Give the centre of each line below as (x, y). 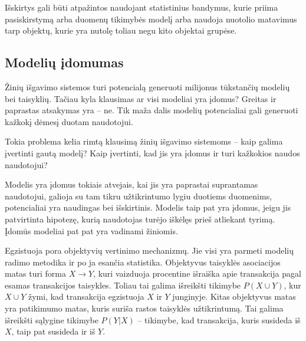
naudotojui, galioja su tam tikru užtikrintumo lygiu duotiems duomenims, (139, 196)
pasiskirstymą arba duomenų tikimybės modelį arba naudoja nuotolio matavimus (151, 19)
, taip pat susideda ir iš (53, 331)
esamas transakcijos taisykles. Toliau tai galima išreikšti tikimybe (123, 285)
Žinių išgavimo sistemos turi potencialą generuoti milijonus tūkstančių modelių (147, 86)
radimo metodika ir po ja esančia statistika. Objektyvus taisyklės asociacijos (143, 262)
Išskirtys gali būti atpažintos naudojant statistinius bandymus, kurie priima (142, 7)
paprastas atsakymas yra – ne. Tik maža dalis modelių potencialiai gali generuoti (152, 110)
